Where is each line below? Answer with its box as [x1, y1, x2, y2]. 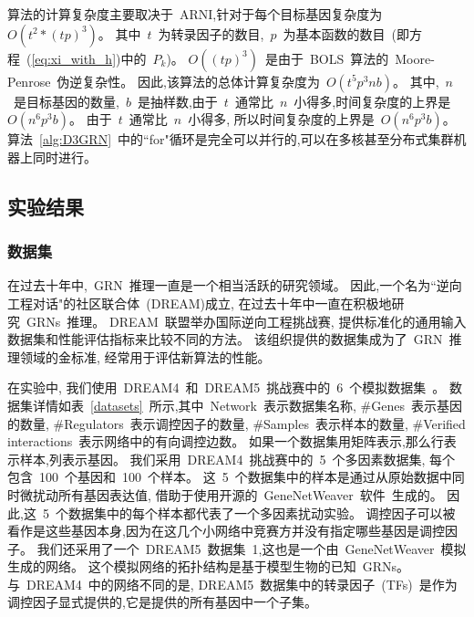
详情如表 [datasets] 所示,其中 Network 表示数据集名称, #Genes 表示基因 [32, 395, 462, 414]
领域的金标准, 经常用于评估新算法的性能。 [19, 347, 271, 366]
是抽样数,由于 [137, 91, 218, 110]
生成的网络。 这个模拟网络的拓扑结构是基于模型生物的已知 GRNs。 [7, 557, 409, 576]
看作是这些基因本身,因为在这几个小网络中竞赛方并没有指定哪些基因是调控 [7, 521, 445, 540]
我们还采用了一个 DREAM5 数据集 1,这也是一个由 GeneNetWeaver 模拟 [36, 539, 467, 558]
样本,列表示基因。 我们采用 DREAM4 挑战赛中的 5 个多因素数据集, [19, 449, 426, 468]
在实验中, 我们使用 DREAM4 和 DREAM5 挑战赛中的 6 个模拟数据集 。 [7, 378, 446, 397]
